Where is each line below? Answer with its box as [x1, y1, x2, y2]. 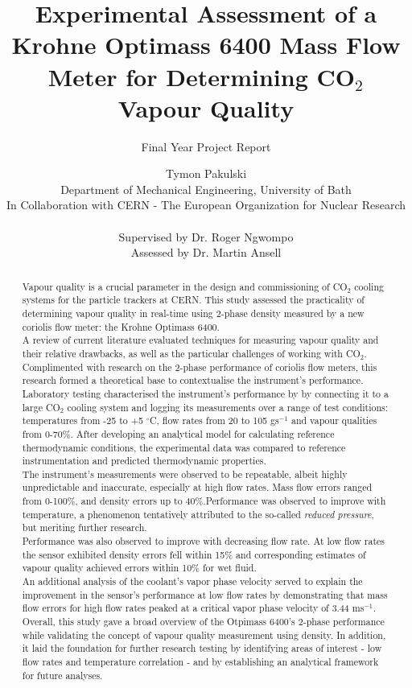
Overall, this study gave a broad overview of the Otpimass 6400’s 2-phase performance [22, 615, 385, 628]
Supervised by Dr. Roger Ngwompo [118, 228, 294, 245]
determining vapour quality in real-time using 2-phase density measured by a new [22, 306, 365, 319]
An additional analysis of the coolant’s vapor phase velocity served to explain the [22, 575, 363, 588]
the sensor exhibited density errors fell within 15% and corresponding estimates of [22, 547, 366, 561]
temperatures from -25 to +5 [22, 414, 143, 427]
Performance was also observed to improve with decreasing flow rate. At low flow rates [22, 534, 385, 548]
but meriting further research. [22, 521, 147, 534]
